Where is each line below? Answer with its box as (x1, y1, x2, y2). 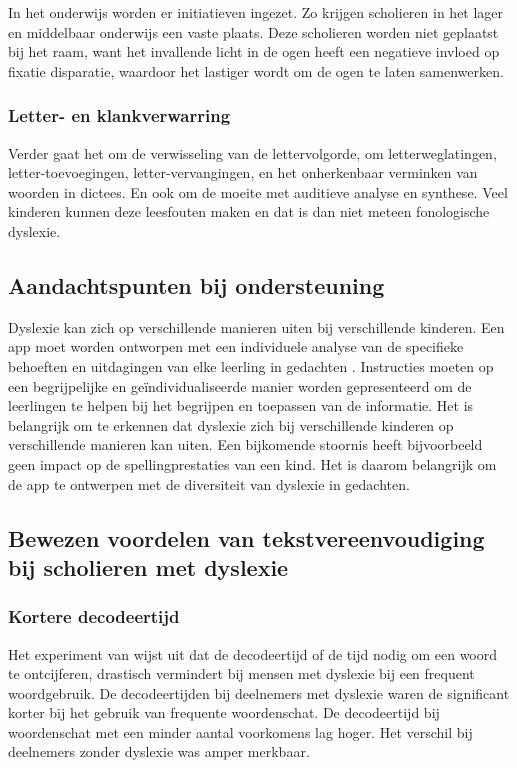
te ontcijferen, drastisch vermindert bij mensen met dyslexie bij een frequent (8, 663, 475, 684)
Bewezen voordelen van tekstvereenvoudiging (8, 522, 485, 553)
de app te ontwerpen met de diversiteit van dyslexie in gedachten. (8, 473, 410, 494)
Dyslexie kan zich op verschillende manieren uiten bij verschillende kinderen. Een (8, 316, 505, 337)
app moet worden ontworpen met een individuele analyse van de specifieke (8, 336, 464, 357)
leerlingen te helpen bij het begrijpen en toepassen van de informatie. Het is (8, 395, 474, 416)
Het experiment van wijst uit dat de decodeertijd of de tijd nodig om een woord (8, 643, 498, 664)
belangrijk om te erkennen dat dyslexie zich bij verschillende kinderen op (8, 414, 454, 435)
